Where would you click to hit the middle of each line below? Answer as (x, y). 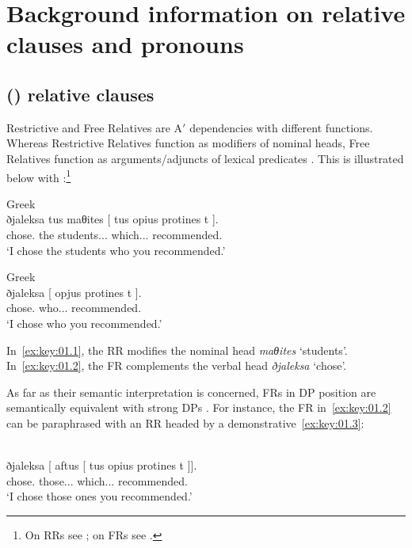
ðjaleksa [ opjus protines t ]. (74, 292)
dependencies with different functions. (281, 127)
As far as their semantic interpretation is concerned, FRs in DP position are (191, 392)
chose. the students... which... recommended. (114, 234)
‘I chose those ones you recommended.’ (99, 496)
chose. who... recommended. (74, 308)
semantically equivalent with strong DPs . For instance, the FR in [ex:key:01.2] (199, 407)
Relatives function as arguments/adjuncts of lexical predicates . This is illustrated (205, 158)
